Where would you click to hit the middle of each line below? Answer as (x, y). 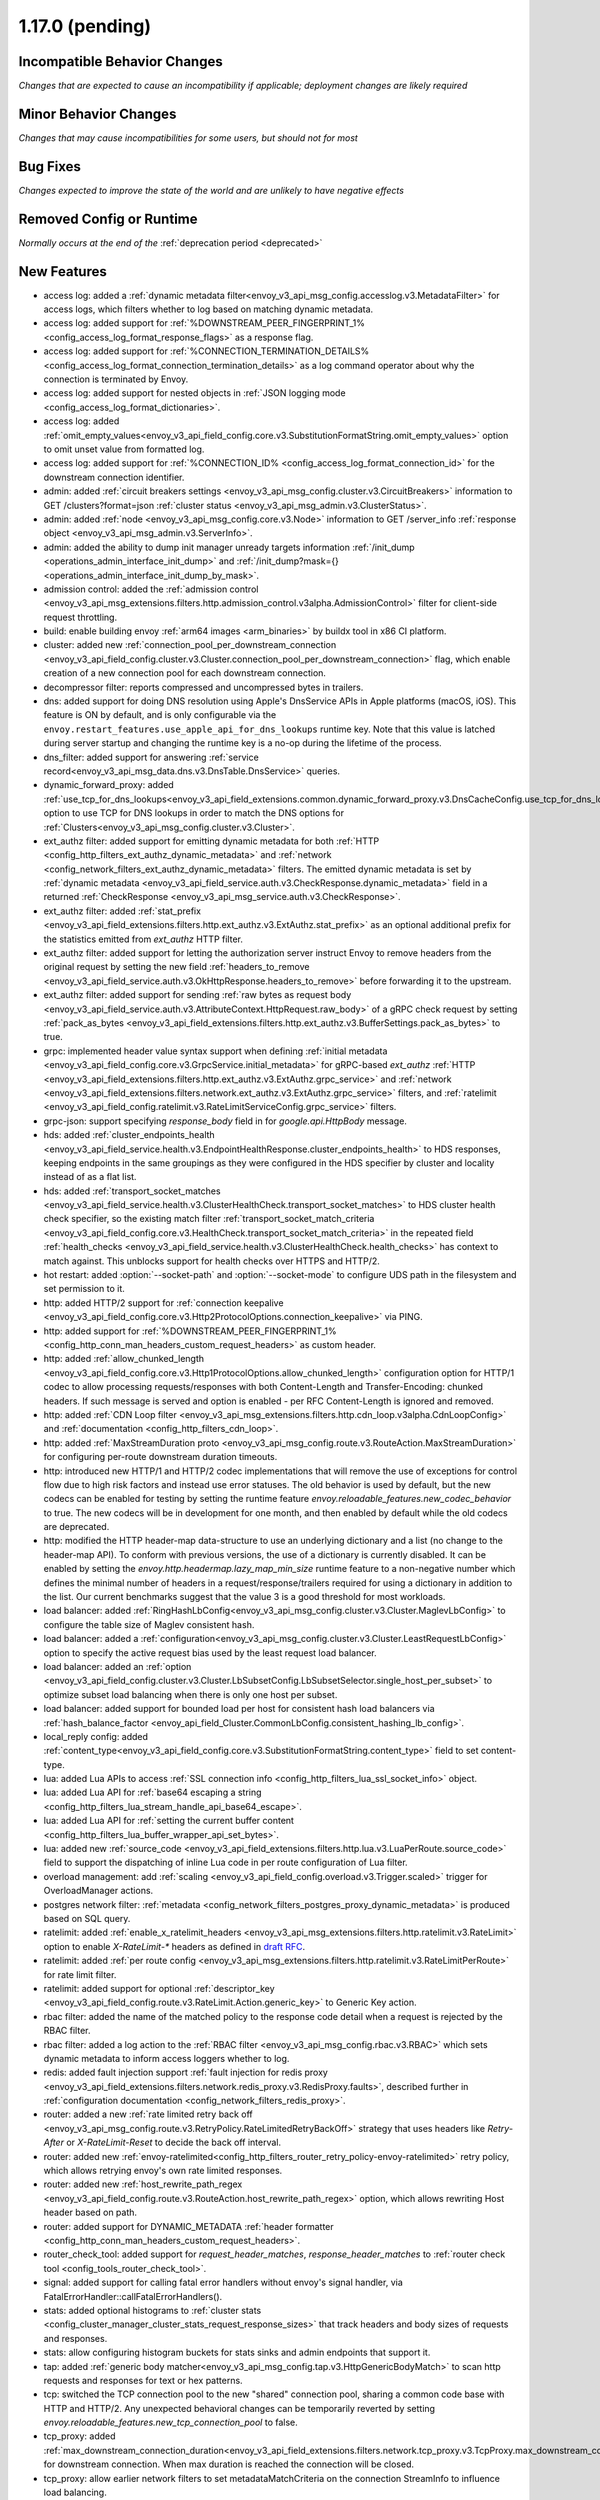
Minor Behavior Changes (97, 113)
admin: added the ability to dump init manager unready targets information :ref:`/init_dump (229, 547)
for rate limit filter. (80, 1974)
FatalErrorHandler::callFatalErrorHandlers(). (133, 2296)
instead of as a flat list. (90, 1177)
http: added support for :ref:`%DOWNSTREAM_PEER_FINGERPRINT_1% (190, 1331)
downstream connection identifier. (114, 477)
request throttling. (80, 617)
